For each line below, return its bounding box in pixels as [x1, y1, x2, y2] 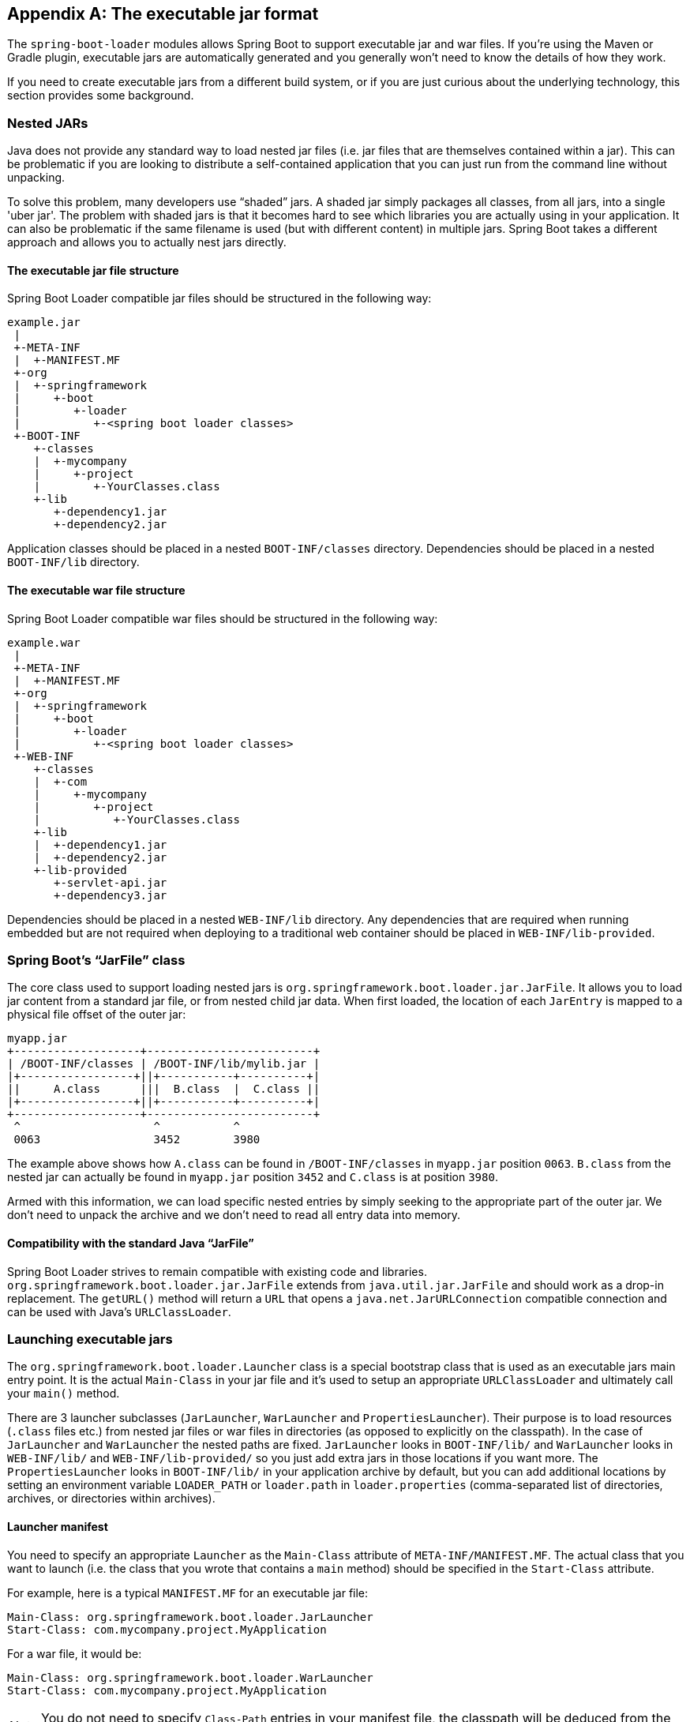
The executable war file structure [7, 583, 186, 597]
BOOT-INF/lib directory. [7, 555, 140, 569]
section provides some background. [7, 88, 194, 103]
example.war [7, 636, 81, 649]
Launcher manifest [7, 1519, 108, 1533]
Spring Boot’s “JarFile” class [7, 951, 186, 968]
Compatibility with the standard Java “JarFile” [7, 1236, 254, 1250]
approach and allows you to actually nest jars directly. [7, 235, 287, 249]
